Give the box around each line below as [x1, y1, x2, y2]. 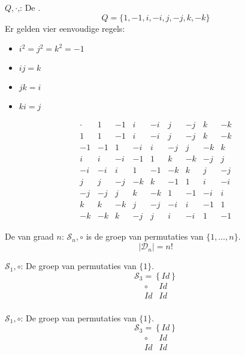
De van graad [5, 230, 54, 243]
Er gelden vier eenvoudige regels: [5, 22, 125, 34]
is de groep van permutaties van [86, 230, 204, 243]
